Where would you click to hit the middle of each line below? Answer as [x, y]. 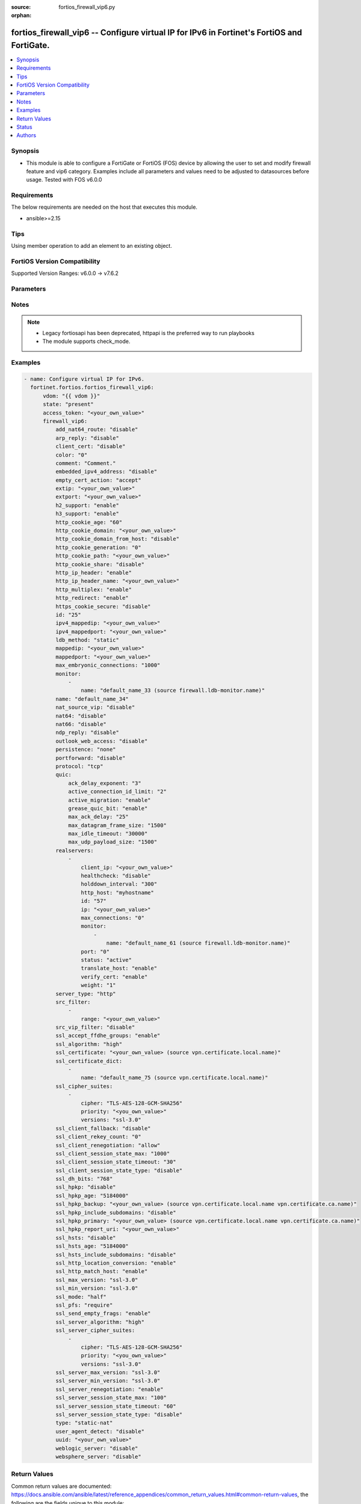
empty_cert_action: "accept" [98, 480]
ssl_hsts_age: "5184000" [92, 1246]
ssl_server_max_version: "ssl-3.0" [108, 1373]
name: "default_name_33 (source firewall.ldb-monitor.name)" [173, 691]
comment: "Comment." [86, 463]
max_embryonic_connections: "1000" [108, 665]
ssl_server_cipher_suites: [95, 1330]
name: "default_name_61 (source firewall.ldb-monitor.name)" [198, 943]
